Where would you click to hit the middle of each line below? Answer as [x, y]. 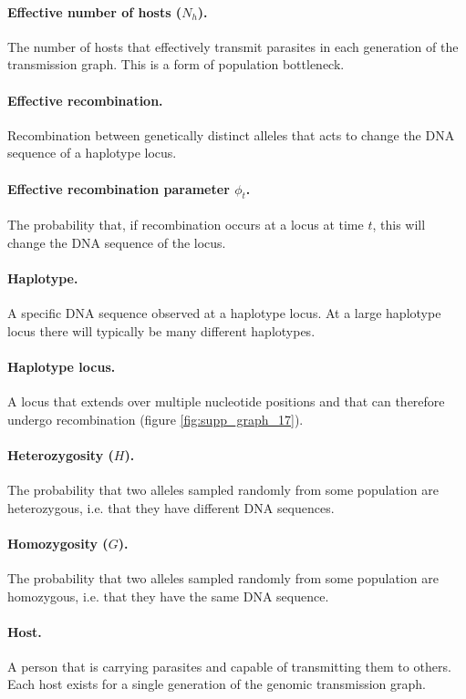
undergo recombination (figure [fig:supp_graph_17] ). [155, 419]
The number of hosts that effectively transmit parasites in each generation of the [233, 46]
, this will [399, 224]
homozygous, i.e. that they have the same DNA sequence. [168, 596]
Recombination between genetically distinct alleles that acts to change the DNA [231, 134]
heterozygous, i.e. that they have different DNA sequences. [171, 507]
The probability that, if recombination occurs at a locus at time [186, 224]
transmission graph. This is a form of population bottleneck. [176, 64]
